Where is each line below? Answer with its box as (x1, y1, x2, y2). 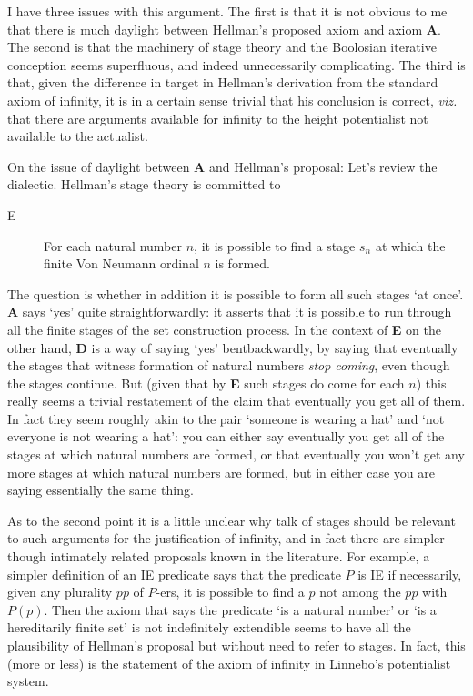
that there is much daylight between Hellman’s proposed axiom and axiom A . (7, 19, 441, 38)
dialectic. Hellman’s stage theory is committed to (7, 175, 281, 194)
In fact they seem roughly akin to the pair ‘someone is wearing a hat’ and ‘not (7, 409, 445, 428)
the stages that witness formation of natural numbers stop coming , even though (7, 356, 450, 375)
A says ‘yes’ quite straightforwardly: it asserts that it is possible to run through (7, 302, 452, 321)
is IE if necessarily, (357, 564, 462, 583)
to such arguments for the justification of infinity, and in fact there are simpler (7, 529, 445, 548)
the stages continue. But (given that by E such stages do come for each (7, 373, 405, 392)
